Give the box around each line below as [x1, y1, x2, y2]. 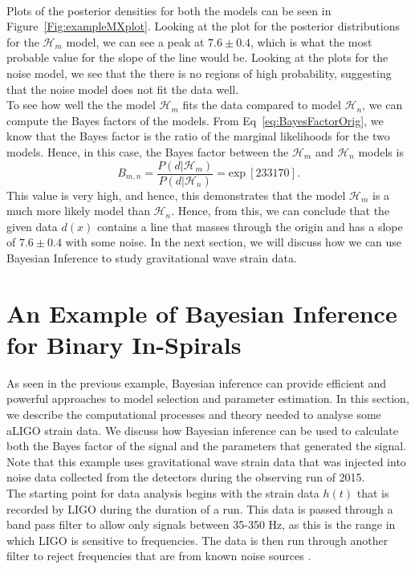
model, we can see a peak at [66, 33, 205, 50]
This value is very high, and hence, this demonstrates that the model [6, 186, 346, 203]
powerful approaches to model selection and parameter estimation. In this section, [6, 390, 409, 407]
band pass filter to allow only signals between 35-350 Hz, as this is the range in [6, 516, 396, 533]
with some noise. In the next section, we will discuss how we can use [65, 234, 402, 250]
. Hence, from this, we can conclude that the [171, 202, 390, 219]
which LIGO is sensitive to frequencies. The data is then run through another [6, 531, 389, 548]
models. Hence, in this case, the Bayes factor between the [6, 143, 289, 160]
